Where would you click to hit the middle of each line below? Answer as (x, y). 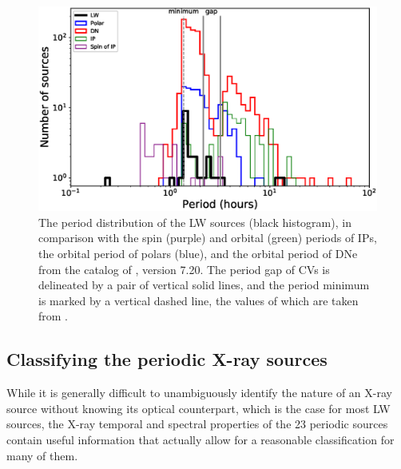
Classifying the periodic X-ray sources (167, 359)
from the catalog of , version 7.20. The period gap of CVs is (184, 269)
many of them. (42, 455)
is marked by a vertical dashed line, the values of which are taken (199, 300)
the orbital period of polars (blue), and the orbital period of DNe (198, 254)
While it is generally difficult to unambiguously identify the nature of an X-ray (199, 393)
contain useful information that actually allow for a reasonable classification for (200, 440)
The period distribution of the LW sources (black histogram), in (195, 222)
